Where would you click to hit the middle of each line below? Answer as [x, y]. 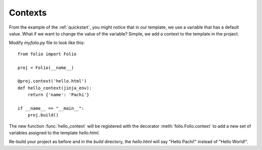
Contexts [28, 13]
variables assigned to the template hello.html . [54, 133]
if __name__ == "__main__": [51, 108]
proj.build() [43, 115]
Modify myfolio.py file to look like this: [47, 43]
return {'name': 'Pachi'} [58, 95]
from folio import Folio [47, 54]
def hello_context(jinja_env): [55, 88]
